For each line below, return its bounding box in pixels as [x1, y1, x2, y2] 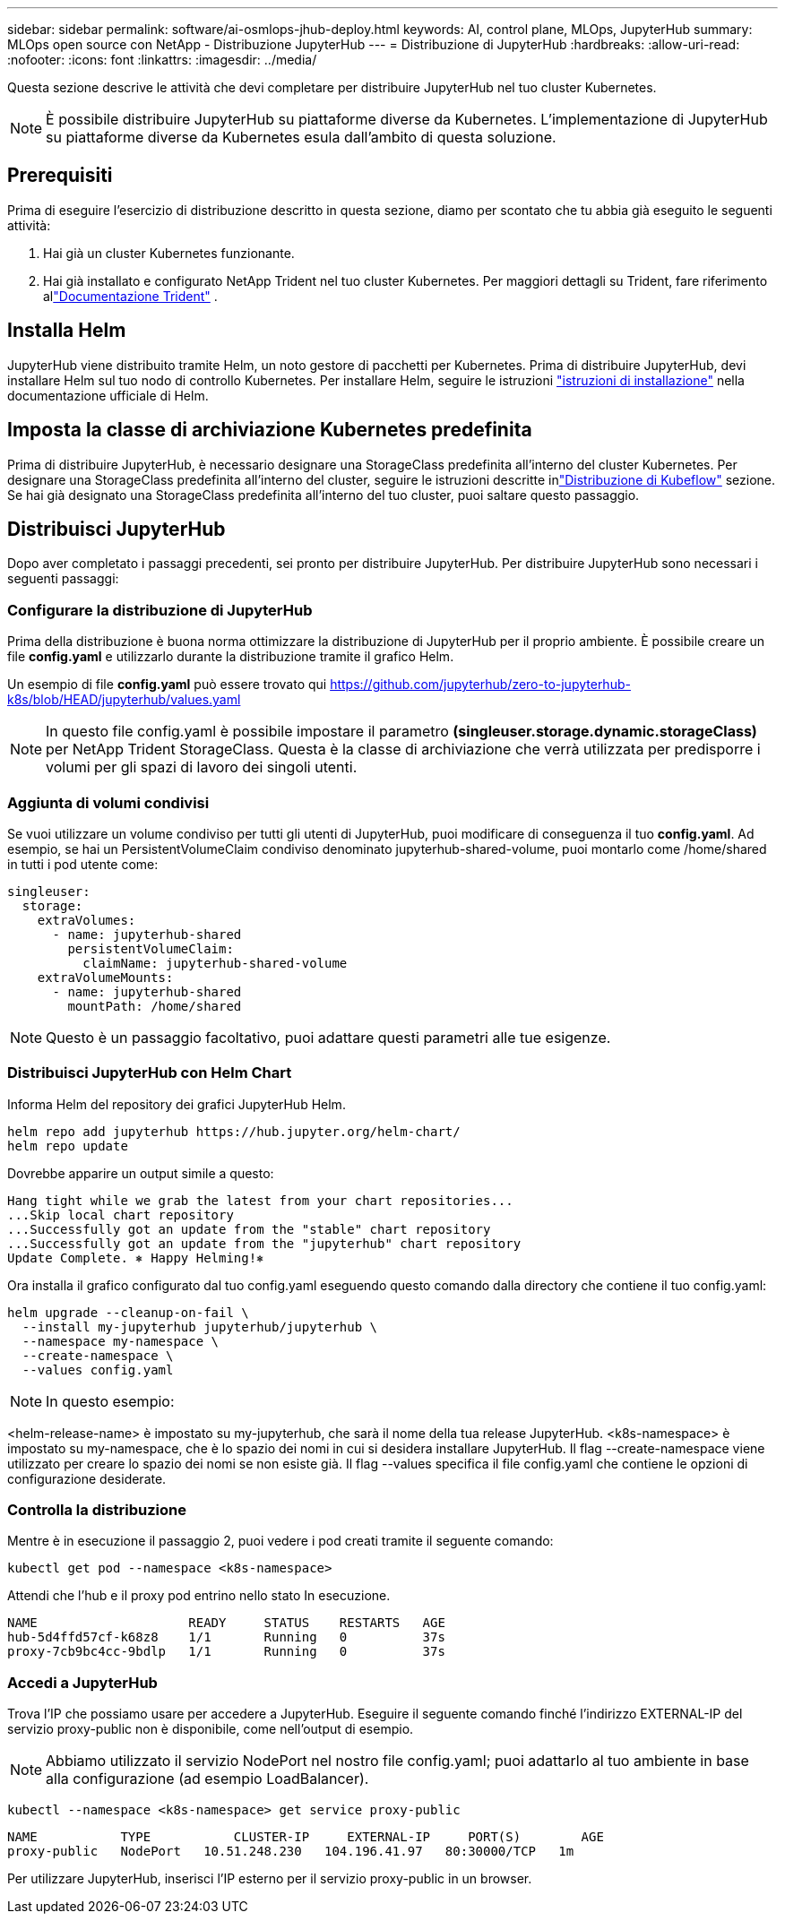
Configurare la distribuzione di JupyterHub [7, 600, 313, 619]
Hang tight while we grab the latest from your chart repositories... [7, 1193, 513, 1208]
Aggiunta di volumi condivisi [7, 793, 210, 812]
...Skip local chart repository [7, 1207, 234, 1222]
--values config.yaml [22, 1362, 174, 1377]
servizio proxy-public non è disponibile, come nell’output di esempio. [7, 1721, 414, 1737]
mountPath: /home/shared [67, 998, 242, 1013]
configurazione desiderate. [7, 1470, 167, 1486]
